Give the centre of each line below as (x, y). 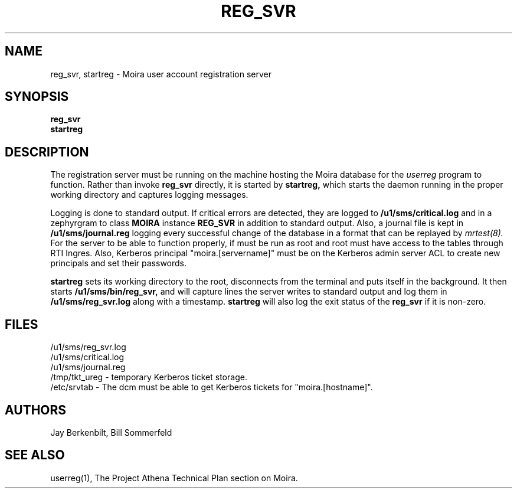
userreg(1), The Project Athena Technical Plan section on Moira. (174, 478)
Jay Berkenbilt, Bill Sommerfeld (111, 432)
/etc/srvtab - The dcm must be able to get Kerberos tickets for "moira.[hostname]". (212, 387)
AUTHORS (36, 410)
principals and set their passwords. (119, 263)
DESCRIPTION (47, 152)
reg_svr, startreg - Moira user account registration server (161, 74)
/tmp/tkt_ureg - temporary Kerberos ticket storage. (149, 377)
